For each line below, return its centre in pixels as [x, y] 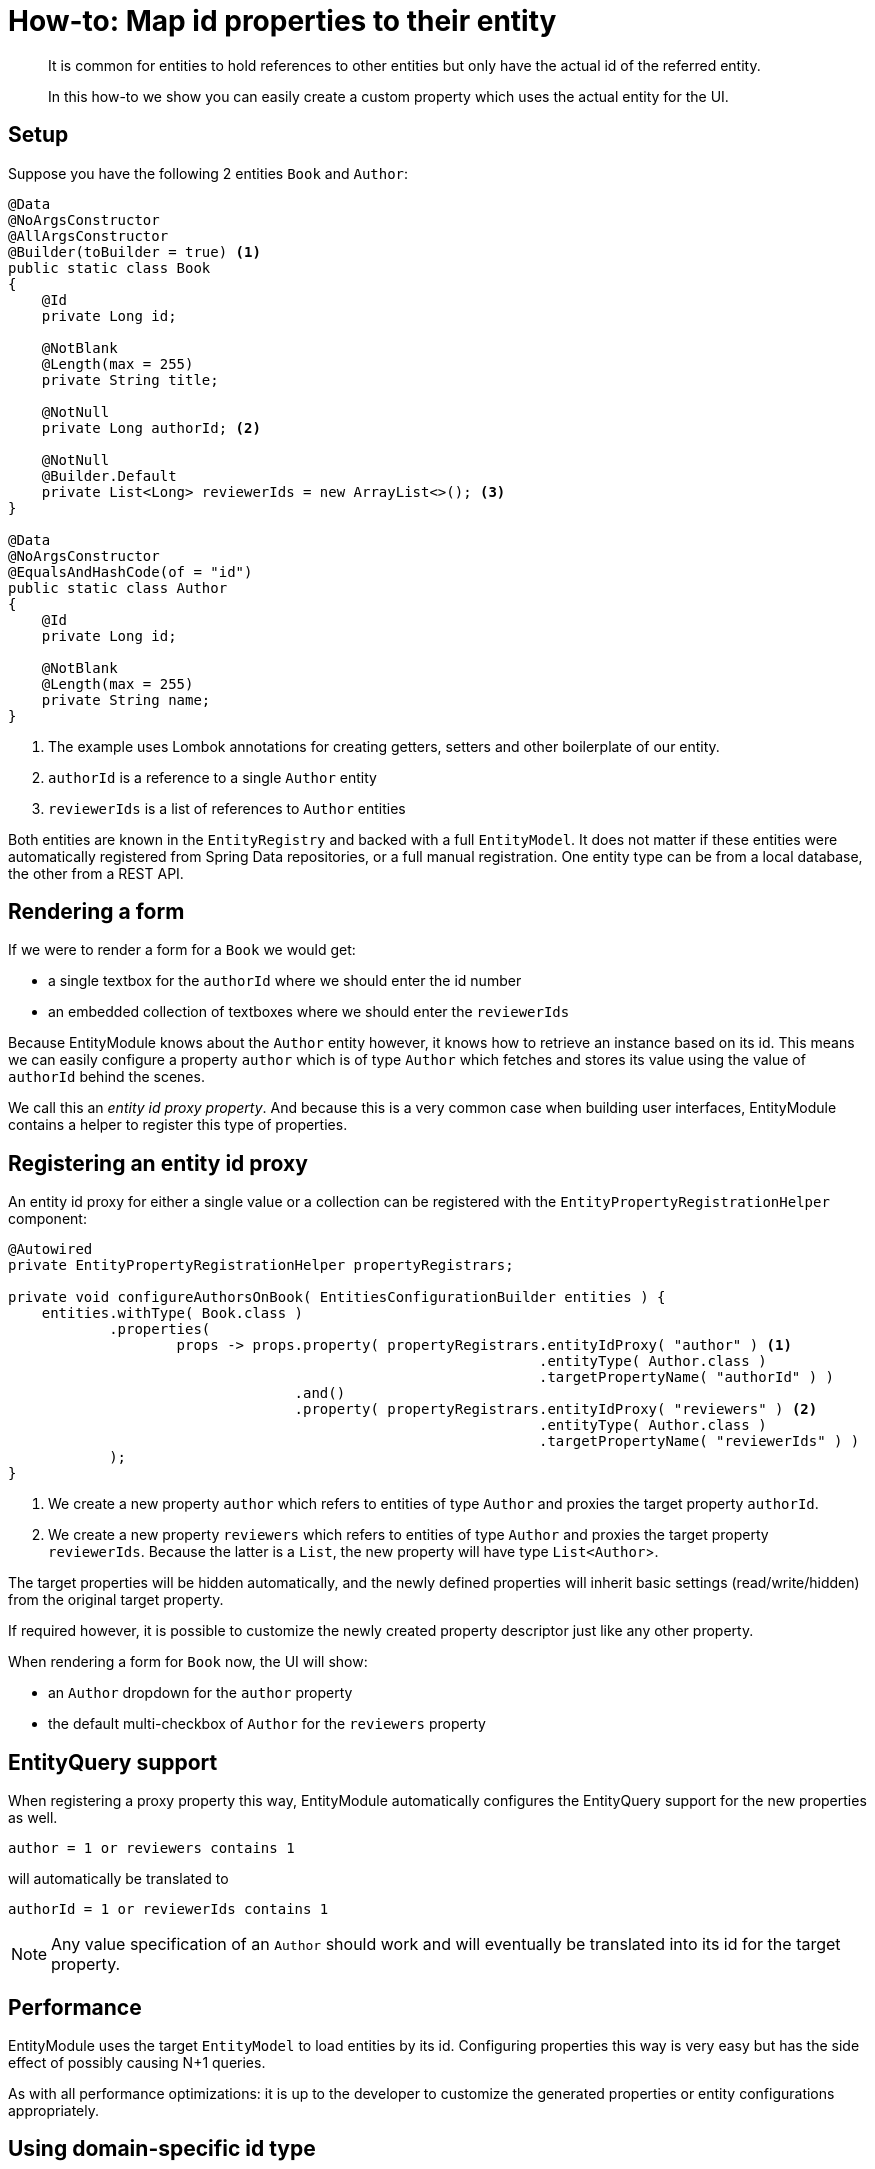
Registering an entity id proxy [158, 1163]
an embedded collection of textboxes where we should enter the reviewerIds [309, 1012]
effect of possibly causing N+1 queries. [137, 2062]
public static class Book [109, 267]
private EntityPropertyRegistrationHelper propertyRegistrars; [261, 1265]
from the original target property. [116, 1600]
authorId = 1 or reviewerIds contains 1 [168, 1909]
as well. [33, 1818]
